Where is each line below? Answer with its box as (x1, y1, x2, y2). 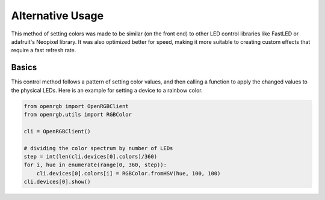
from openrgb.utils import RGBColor (23, 111, 132, 118)
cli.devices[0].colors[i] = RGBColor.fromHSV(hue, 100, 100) (36, 170, 221, 177)
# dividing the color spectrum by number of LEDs (23, 145, 173, 151)
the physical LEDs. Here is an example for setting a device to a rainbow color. (11, 86, 203, 94)
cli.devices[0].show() (23, 178, 91, 186)
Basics (11, 62, 37, 73)
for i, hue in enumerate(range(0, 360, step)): (23, 162, 167, 168)
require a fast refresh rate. (11, 47, 76, 54)
